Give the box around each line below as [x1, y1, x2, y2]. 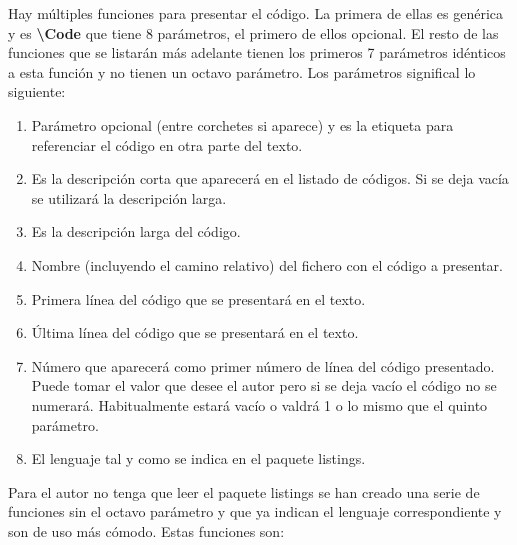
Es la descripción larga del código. [31, 221, 241, 242]
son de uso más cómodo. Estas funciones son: [8, 520, 285, 541]
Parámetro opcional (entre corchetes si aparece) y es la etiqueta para [31, 114, 454, 135]
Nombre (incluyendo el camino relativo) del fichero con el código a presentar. [31, 254, 503, 275]
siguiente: [8, 81, 66, 102]
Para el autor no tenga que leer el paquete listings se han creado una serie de [8, 481, 480, 502]
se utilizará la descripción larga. [31, 187, 227, 208]
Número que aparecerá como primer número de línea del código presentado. [31, 355, 495, 376]
